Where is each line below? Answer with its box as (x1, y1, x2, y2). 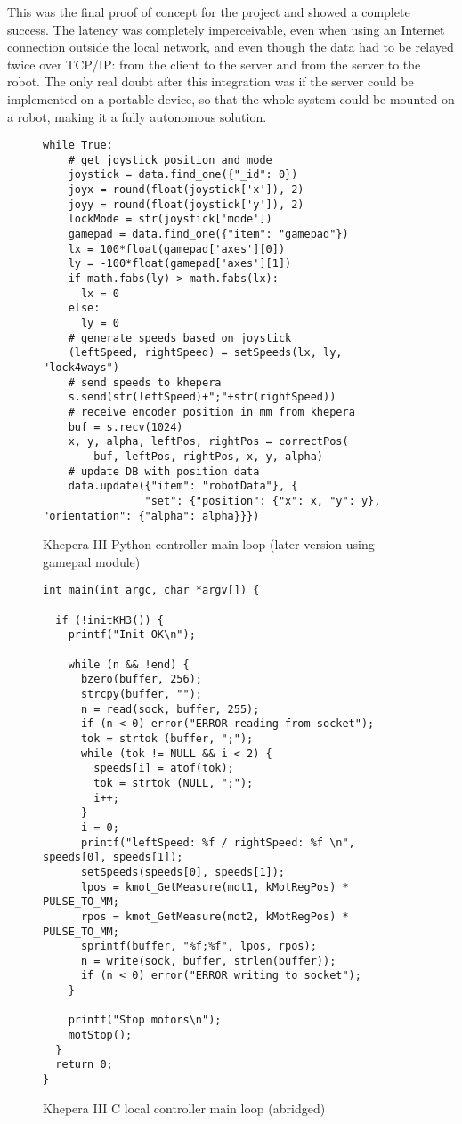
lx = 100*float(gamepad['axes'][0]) (68, 242, 286, 255)
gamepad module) (43, 552, 141, 570)
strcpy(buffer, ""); (80, 688, 202, 700)
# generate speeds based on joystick (68, 331, 292, 344)
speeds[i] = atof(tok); (93, 762, 234, 775)
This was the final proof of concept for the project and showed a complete (7, 3, 410, 20)
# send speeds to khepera (68, 376, 222, 389)
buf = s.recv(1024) (68, 420, 183, 433)
